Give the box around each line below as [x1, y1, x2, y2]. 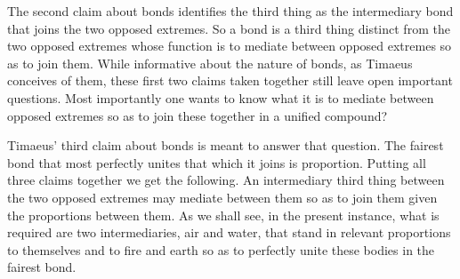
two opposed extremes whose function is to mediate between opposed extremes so [7, 36, 452, 55]
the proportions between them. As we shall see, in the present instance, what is [7, 205, 440, 224]
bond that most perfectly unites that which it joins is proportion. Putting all [7, 153, 426, 171]
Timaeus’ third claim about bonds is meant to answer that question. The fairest [7, 136, 444, 155]
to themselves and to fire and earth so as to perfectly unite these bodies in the [7, 240, 435, 259]
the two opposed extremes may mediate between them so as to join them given [7, 187, 438, 206]
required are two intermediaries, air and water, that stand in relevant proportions [7, 223, 451, 242]
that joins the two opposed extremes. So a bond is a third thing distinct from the [7, 19, 450, 37]
